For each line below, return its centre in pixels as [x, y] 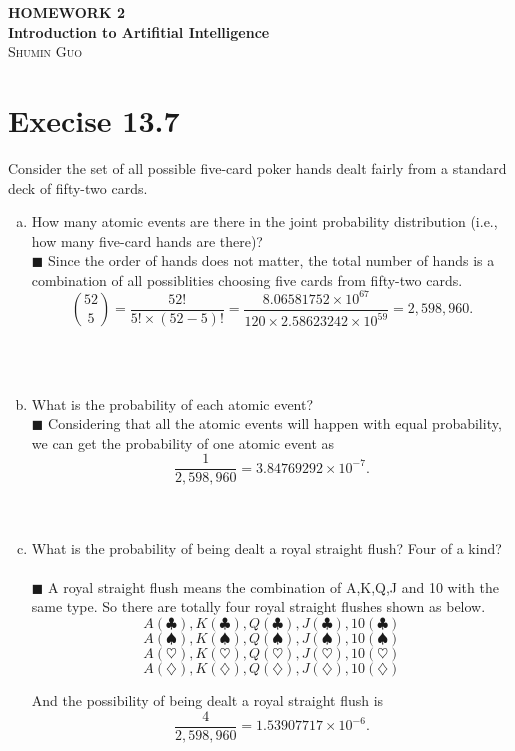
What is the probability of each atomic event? [172, 403]
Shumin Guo [45, 51]
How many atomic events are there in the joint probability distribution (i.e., [264, 221]
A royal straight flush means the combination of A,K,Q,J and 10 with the [273, 586]
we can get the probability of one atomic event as [183, 442]
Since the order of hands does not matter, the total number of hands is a [271, 260]
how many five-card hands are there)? [147, 240]
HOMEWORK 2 [66, 12]
